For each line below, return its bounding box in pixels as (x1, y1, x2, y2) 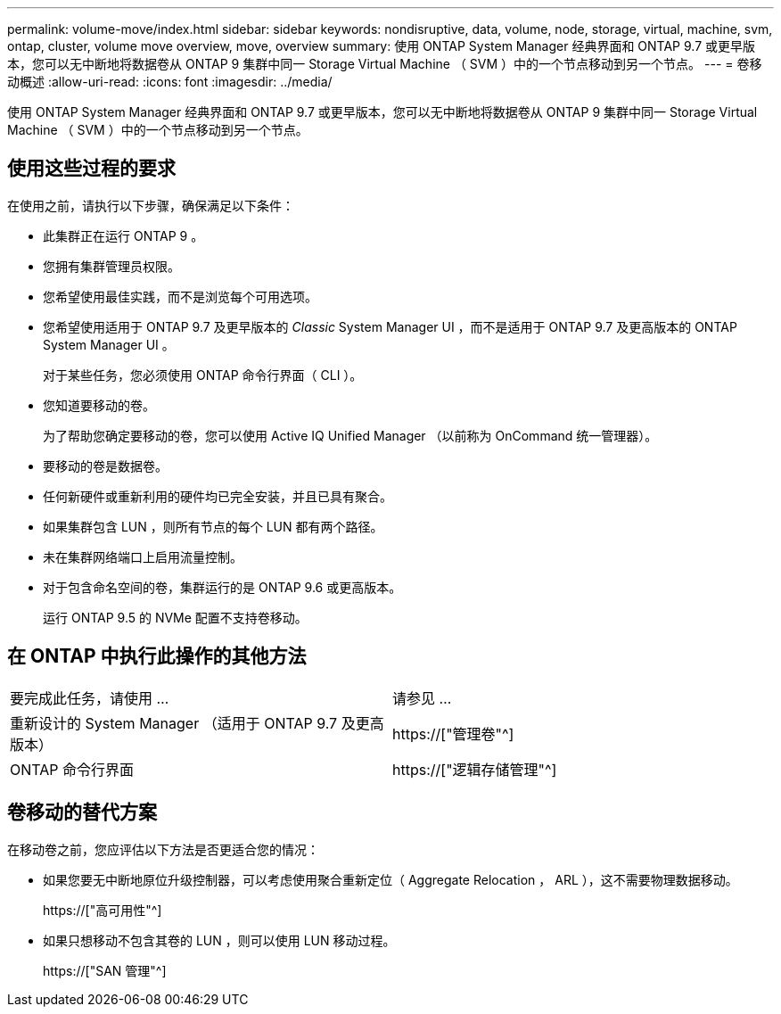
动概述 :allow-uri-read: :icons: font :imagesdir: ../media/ (7, 74, 333, 89)
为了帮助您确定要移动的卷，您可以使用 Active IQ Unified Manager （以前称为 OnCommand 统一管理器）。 (43, 427, 658, 443)
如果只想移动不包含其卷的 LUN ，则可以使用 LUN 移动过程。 (43, 932, 396, 948)
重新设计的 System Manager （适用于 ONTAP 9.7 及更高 (10, 713, 384, 732)
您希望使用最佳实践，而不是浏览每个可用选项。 (43, 288, 317, 304)
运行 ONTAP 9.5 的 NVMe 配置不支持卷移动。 (43, 609, 308, 625)
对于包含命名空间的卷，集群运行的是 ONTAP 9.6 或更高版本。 (43, 579, 402, 595)
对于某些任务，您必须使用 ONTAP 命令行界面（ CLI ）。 (43, 367, 363, 383)
